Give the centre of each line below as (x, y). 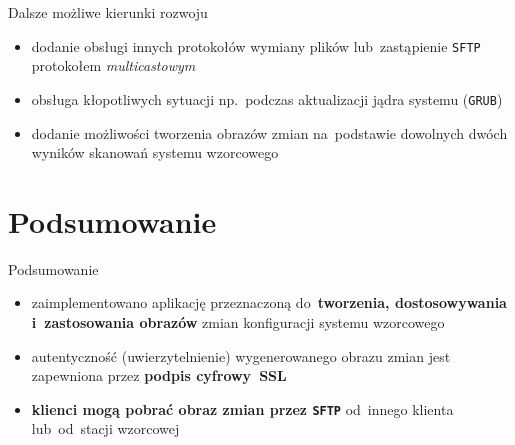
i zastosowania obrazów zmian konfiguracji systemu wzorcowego (238, 322)
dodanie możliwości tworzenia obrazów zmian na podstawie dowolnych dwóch (269, 132)
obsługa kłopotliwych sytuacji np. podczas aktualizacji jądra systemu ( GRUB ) (267, 98)
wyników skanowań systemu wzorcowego (155, 152)
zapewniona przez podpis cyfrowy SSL (159, 375)
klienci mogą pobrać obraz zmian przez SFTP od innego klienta (242, 408)
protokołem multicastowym (113, 65)
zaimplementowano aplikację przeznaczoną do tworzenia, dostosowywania (269, 302)
